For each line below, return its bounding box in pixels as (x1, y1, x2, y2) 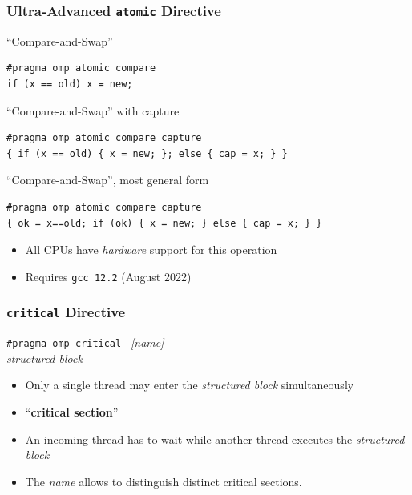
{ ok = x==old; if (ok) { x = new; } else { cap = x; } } (6, 217, 322, 229)
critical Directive (6, 302, 126, 322)
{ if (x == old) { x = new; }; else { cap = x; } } (6, 147, 288, 159)
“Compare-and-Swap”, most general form (6, 171, 209, 188)
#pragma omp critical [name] (6, 334, 164, 351)
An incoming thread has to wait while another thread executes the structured (25, 430, 405, 447)
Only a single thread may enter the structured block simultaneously (25, 376, 354, 393)
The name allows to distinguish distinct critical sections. (25, 473, 302, 489)
